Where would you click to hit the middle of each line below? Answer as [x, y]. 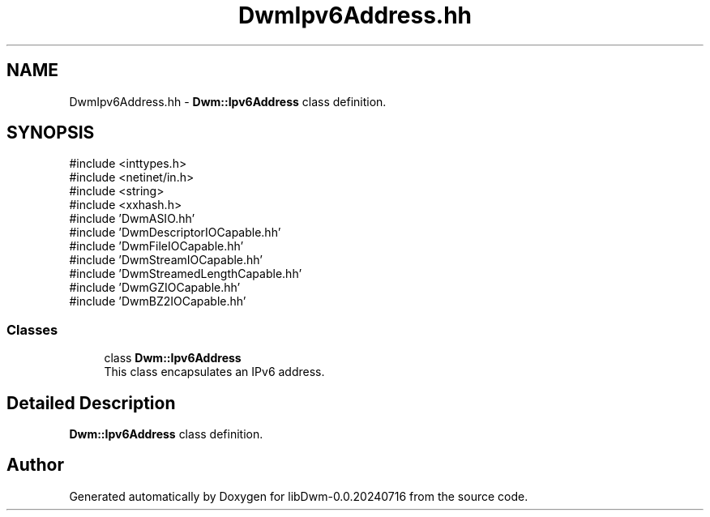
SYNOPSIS [51, 133]
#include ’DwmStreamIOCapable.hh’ [166, 260]
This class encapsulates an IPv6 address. [214, 372]
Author [35, 465]
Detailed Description [91, 403]
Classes [32, 329]
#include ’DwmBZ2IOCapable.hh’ [158, 301]
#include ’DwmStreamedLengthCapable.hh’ [186, 274]
